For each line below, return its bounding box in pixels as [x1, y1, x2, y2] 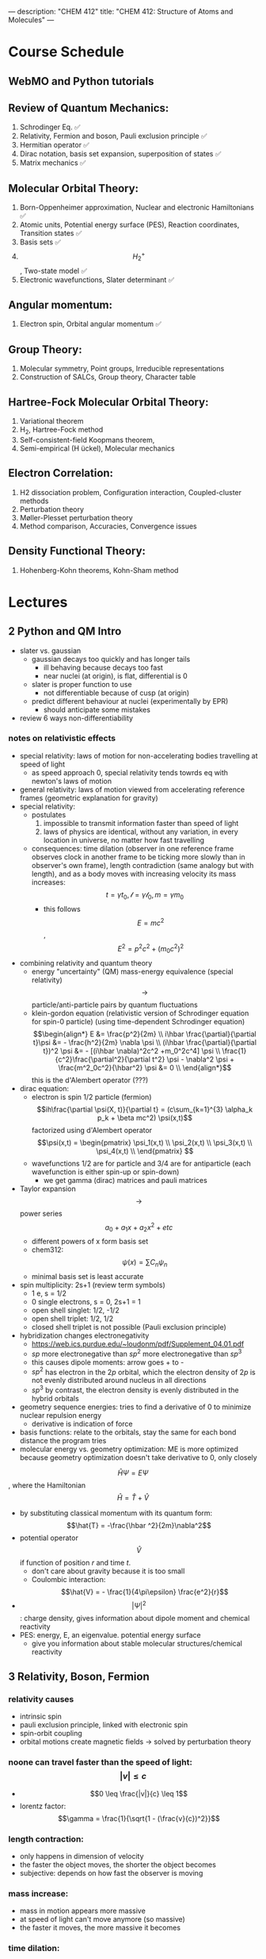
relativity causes [8, 1693, 74, 1704]
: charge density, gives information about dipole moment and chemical [19, 1613, 250, 1623]
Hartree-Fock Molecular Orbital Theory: [8, 395, 209, 409]
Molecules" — [8, 15, 55, 25]
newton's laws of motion [31, 776, 112, 786]
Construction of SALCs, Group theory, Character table [19, 372, 196, 382]
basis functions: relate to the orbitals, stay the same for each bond [19, 1427, 237, 1437]
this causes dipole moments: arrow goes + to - [31, 1357, 184, 1367]
